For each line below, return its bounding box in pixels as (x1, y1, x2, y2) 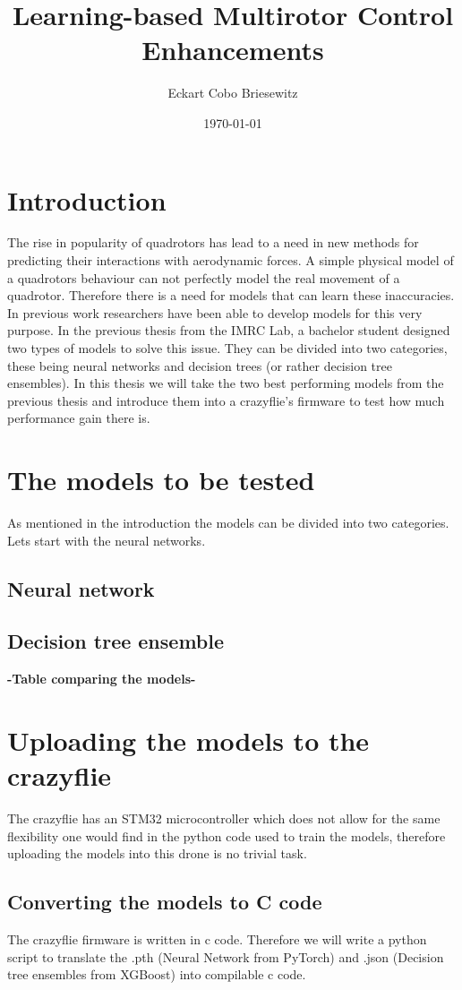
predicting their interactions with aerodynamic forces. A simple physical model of (7, 251, 454, 270)
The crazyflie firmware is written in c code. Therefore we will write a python (7, 930, 427, 949)
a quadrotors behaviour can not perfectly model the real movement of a (7, 268, 400, 287)
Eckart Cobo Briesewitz (167, 83, 298, 102)
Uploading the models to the (7, 722, 370, 759)
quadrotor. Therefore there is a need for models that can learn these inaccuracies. (7, 286, 455, 305)
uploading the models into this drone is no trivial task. (7, 844, 307, 863)
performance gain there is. (7, 409, 150, 427)
